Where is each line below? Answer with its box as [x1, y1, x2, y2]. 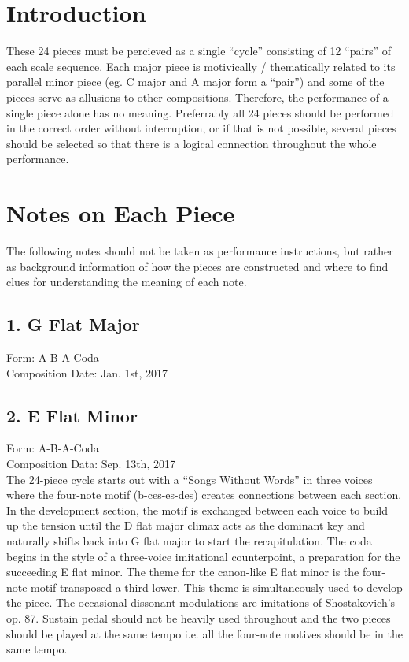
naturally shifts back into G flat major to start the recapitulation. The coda [6, 532, 372, 549]
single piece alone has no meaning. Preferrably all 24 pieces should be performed [6, 104, 394, 121]
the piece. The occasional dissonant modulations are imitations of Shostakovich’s [6, 594, 396, 611]
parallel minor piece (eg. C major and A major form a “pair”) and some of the [6, 73, 385, 90]
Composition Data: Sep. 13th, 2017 [6, 455, 175, 471]
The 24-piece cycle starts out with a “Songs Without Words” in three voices [6, 470, 373, 487]
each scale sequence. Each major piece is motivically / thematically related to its [6, 58, 396, 74]
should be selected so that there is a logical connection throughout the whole [6, 135, 377, 151]
